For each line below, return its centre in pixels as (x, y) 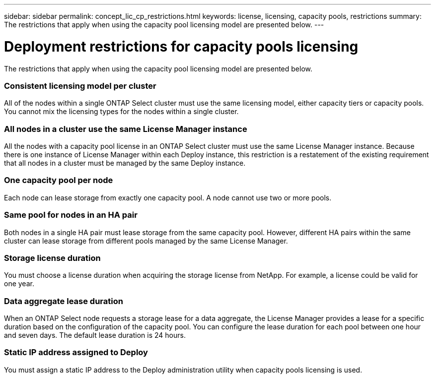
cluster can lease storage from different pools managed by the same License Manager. (146, 241)
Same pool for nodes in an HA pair (71, 215)
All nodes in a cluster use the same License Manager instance (126, 129)
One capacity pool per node (59, 180)
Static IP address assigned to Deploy (76, 352)
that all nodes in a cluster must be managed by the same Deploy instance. (125, 163)
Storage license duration (52, 258)
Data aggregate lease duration (64, 301)
